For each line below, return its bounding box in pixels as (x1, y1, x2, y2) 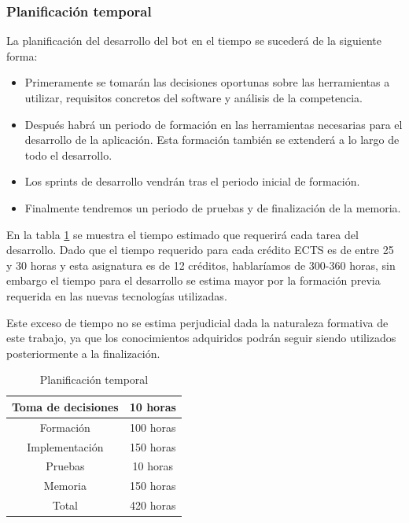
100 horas (130, 418, 176, 435)
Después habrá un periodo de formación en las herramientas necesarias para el (24, 116, 403, 132)
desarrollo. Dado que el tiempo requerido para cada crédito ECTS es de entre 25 (6, 241, 394, 258)
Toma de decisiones (12, 398, 119, 414)
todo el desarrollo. (24, 146, 112, 163)
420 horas (130, 497, 176, 514)
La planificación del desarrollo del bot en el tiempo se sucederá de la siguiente (6, 32, 381, 49)
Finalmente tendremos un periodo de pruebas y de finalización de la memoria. (24, 199, 401, 215)
